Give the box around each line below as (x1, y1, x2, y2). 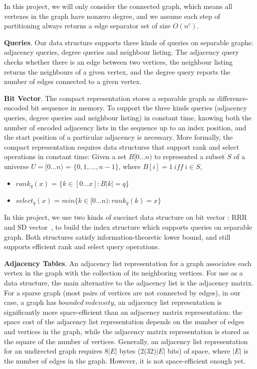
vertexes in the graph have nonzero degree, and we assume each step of (4, 10, 220, 21)
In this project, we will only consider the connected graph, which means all (4, 1, 233, 11)
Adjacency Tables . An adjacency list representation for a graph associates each (4, 258, 252, 268)
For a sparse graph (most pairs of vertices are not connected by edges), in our (4, 287, 241, 297)
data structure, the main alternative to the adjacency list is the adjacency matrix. (4, 277, 254, 287)
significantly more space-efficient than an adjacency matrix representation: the (4, 306, 243, 317)
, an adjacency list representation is (114, 297, 222, 307)
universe (4, 161, 29, 171)
